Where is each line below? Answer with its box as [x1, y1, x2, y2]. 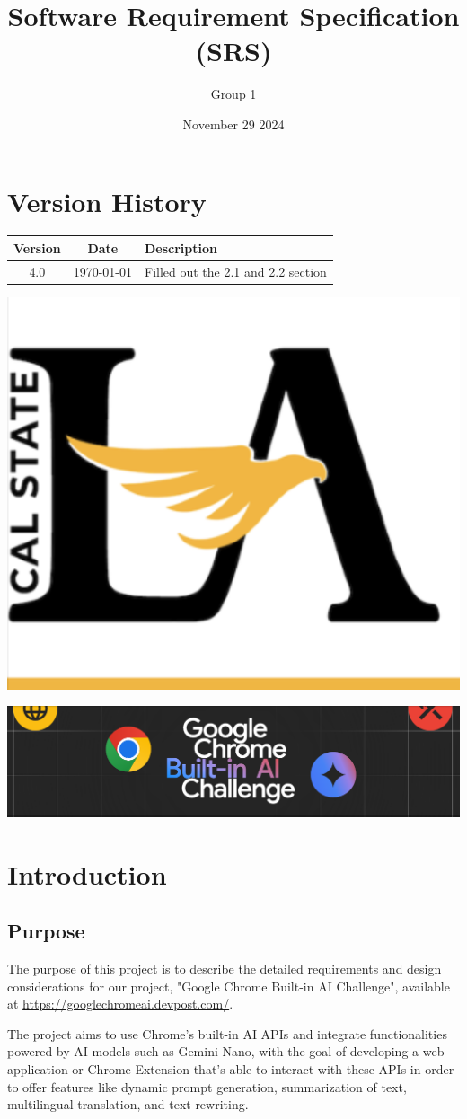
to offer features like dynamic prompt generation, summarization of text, [7, 1077, 407, 1096]
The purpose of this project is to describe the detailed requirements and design [7, 959, 442, 978]
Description [144, 238, 217, 257]
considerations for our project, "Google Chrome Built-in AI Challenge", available [7, 976, 450, 995]
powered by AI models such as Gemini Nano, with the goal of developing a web [7, 1042, 445, 1061]
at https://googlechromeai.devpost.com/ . [7, 994, 233, 1013]
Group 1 [210, 84, 257, 103]
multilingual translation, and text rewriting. [7, 1095, 249, 1114]
